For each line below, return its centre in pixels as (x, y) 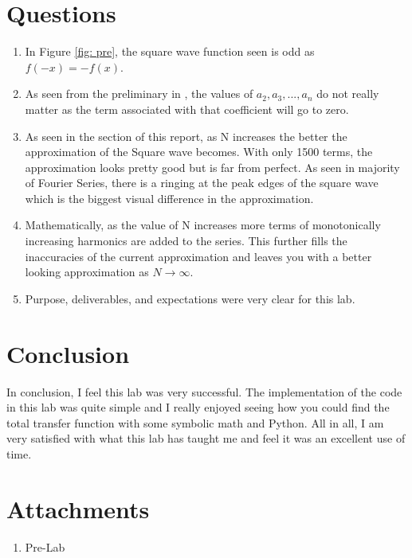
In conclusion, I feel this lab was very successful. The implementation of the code (204, 391)
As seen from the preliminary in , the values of (139, 94)
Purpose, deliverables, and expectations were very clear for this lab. (190, 298)
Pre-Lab (45, 546)
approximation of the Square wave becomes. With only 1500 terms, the (199, 152)
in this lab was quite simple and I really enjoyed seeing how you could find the (198, 407)
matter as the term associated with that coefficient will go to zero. (187, 109)
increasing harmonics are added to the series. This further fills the (186, 241)
